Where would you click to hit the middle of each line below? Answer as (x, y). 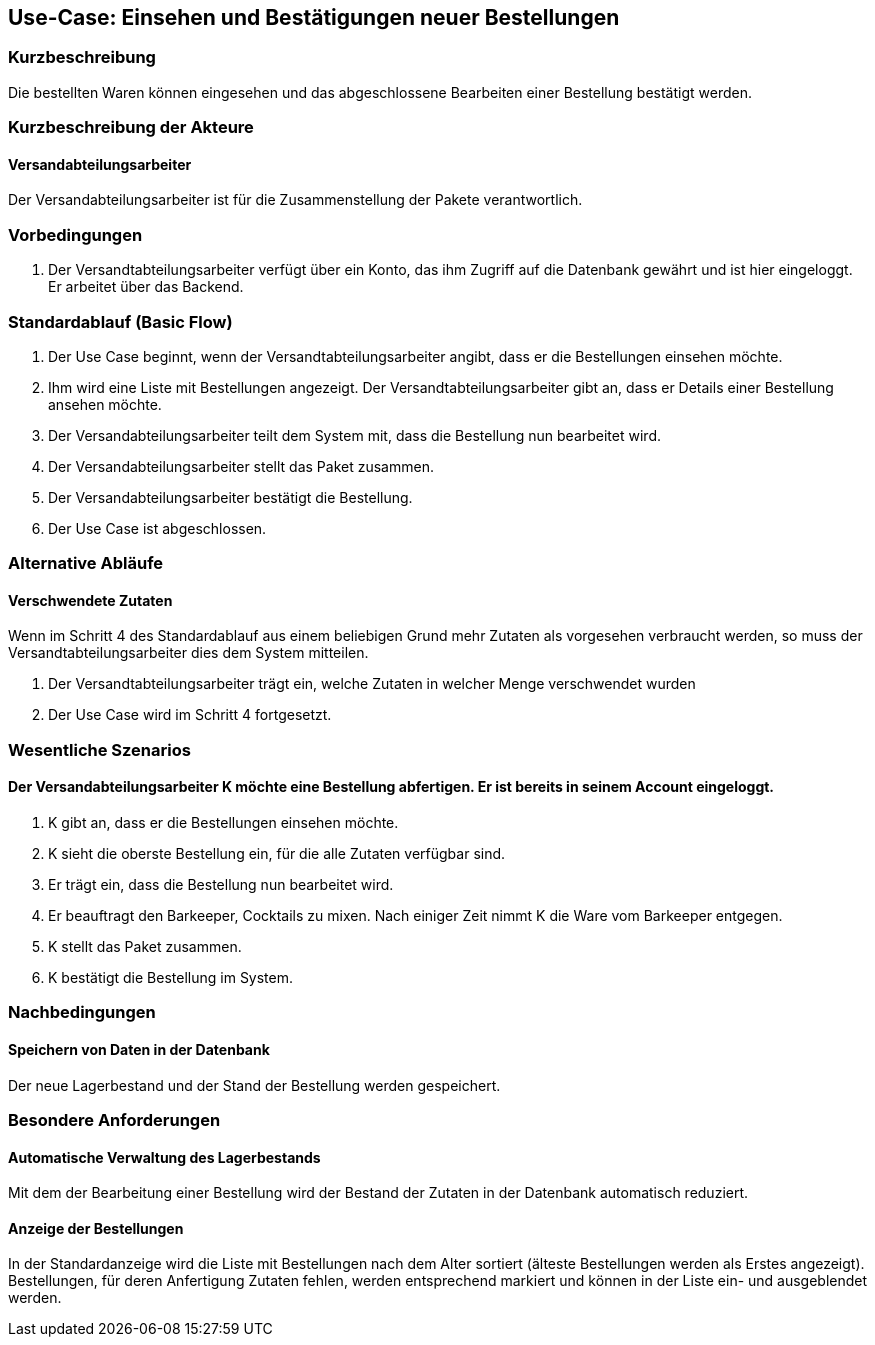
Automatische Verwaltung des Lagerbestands (164, 1157)
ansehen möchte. (105, 404)
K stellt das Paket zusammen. (145, 947)
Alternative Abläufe (86, 563)
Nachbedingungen (82, 1012)
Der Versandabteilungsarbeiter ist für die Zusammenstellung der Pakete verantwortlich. (295, 200)
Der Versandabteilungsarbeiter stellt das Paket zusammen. (241, 466)
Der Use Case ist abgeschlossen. (157, 528)
